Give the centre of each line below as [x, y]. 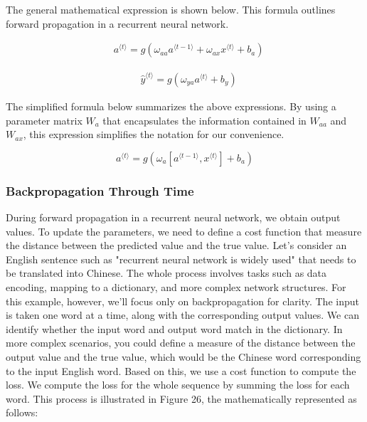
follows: [22, 412]
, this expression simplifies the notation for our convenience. [154, 134]
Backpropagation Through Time [100, 190]
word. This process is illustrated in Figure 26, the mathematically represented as [181, 398]
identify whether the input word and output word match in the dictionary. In [174, 328]
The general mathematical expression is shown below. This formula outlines [171, 9]
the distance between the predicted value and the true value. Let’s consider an [176, 245]
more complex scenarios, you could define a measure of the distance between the [181, 343]
